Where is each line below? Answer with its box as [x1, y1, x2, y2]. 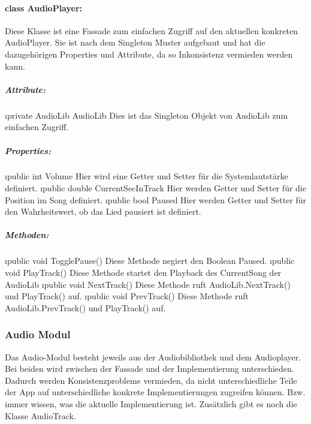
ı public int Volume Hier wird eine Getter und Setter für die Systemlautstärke [5, 170, 288, 182]
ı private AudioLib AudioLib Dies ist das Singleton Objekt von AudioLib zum [5, 109, 288, 121]
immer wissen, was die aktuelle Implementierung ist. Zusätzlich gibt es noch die [5, 397, 297, 410]
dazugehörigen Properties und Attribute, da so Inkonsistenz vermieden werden [5, 47, 293, 60]
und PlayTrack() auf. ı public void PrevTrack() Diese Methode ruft [5, 290, 249, 302]
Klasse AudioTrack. [5, 409, 76, 422]
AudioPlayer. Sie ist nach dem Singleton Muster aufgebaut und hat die [5, 36, 265, 49]
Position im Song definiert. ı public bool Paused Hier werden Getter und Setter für [5, 193, 306, 206]
